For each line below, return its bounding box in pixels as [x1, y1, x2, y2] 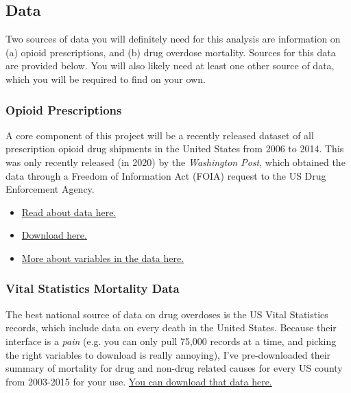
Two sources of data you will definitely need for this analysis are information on [5, 32, 341, 46]
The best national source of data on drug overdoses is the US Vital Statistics [5, 307, 328, 321]
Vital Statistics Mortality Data [5, 280, 180, 297]
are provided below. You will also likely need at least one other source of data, [5, 58, 335, 73]
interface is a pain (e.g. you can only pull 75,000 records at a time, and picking [5, 333, 337, 348]
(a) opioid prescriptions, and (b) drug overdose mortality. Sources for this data [5, 45, 336, 59]
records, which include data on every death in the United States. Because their [5, 320, 337, 335]
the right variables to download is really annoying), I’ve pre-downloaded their [5, 347, 331, 361]
